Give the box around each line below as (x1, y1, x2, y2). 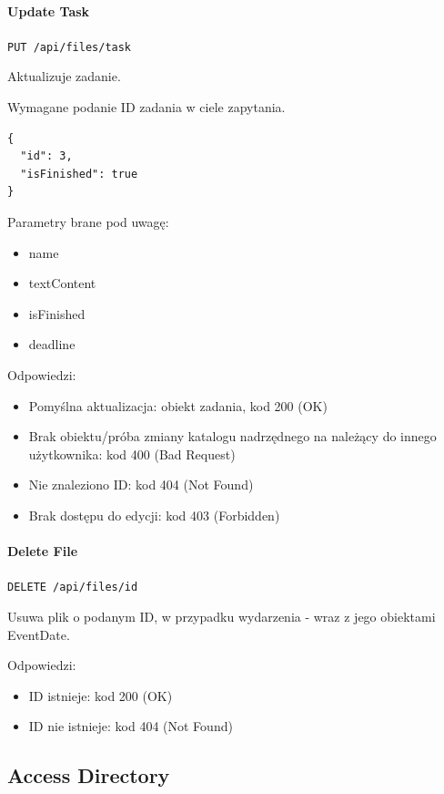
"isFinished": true (20, 167, 138, 180)
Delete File (7, 541, 78, 561)
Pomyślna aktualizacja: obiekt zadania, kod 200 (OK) (28, 396, 328, 415)
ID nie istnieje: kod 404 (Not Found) (28, 717, 233, 736)
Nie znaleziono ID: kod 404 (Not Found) (28, 475, 254, 494)
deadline (28, 335, 76, 354)
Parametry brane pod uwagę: (7, 212, 169, 232)
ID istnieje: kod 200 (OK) (28, 686, 173, 705)
